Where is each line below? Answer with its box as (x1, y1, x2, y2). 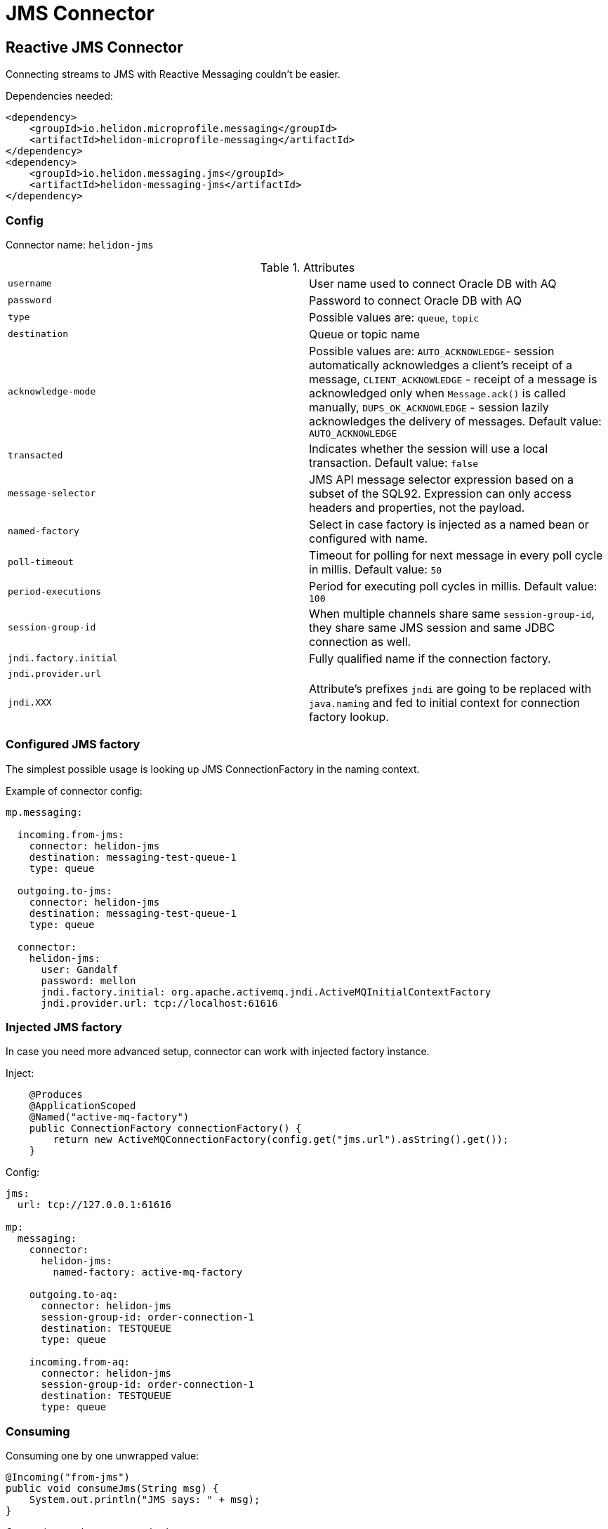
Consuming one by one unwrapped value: (6, 1450, 199, 1462)
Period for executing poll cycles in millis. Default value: (309, 578, 597, 593)
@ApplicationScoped (29, 1100, 136, 1112)
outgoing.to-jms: (17, 885, 112, 896)
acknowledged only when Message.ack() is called (309, 385, 566, 400)
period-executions (8, 585, 102, 597)
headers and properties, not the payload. (309, 500, 525, 515)
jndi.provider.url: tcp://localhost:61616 (41, 997, 278, 1009)
